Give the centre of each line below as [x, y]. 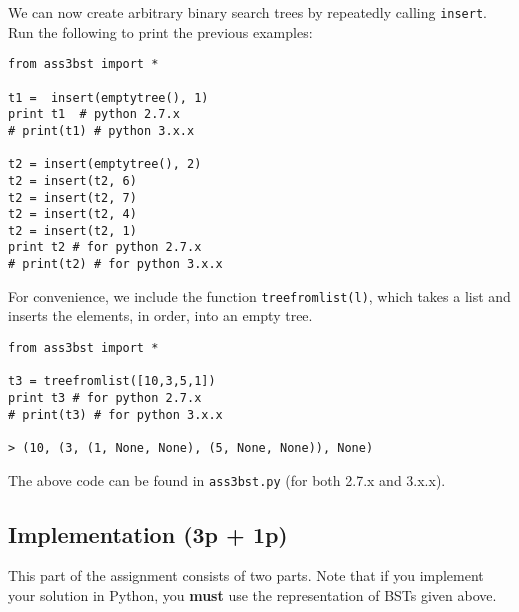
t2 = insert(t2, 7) [72, 197]
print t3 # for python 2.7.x [105, 398]
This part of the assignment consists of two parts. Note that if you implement [246, 575]
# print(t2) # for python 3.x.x [115, 264]
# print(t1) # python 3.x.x [101, 130]
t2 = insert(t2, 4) [72, 214]
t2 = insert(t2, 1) [72, 230]
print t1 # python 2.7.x [94, 114]
